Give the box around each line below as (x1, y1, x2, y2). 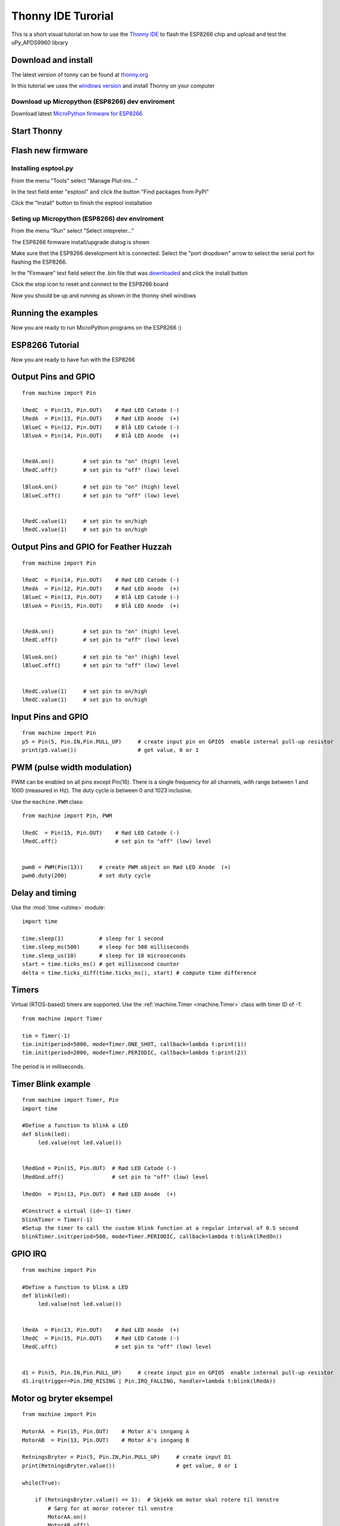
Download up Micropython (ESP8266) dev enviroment (11, 98, 175, 106)
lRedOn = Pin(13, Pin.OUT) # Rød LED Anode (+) (22, 1190, 177, 1198)
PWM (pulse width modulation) (11, 762, 132, 772)
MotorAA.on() (48, 1514, 87, 1521)
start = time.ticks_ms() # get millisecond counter (22, 961, 180, 967)
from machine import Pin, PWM (22, 812, 113, 819)
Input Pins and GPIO (11, 712, 88, 722)
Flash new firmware (11, 145, 88, 156)
